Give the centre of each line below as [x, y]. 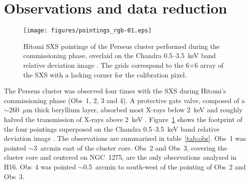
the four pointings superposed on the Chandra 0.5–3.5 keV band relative [112, 129]
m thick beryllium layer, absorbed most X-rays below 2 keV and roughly [135, 110]
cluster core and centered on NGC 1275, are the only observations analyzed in [120, 157]
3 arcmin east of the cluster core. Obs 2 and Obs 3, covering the [130, 147]
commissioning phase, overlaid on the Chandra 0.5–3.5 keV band [120, 55]
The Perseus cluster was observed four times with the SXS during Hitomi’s [115, 91]
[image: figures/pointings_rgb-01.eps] [87, 31]
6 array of [209, 65]
